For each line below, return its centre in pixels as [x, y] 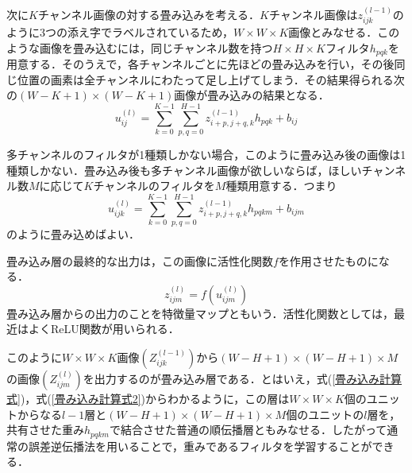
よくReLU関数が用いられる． [104, 329]
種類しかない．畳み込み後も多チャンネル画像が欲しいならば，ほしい [184, 170]
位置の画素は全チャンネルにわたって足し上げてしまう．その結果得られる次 [211, 79]
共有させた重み [45, 430]
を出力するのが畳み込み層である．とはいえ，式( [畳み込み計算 [243, 379]
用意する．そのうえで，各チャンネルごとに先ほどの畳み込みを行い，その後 [200, 64]
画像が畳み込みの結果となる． [252, 95]
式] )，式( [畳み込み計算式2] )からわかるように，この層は [148, 399]
